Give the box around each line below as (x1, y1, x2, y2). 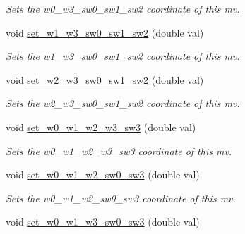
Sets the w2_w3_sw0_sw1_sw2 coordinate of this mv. (6, 96, 240, 111)
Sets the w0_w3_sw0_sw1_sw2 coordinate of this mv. (6, 1, 240, 16)
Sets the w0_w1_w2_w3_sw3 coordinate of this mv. (6, 143, 232, 158)
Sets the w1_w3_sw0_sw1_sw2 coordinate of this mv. (6, 49, 240, 63)
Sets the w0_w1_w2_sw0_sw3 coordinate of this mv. (6, 190, 236, 205)
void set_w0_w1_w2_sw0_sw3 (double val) (6, 167, 200, 182)
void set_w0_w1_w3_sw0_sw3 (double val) (6, 214, 200, 229)
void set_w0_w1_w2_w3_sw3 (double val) (6, 119, 196, 134)
